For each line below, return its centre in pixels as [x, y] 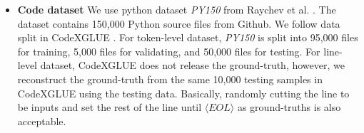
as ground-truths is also [289, 107]
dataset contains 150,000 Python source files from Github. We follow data [179, 23]
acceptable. [42, 121]
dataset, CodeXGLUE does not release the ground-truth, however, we [192, 65]
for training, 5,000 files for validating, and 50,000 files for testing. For [169, 51]
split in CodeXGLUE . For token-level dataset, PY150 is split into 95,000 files [188, 37]
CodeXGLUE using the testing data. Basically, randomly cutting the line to [183, 93]
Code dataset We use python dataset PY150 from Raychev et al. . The [177, 9]
